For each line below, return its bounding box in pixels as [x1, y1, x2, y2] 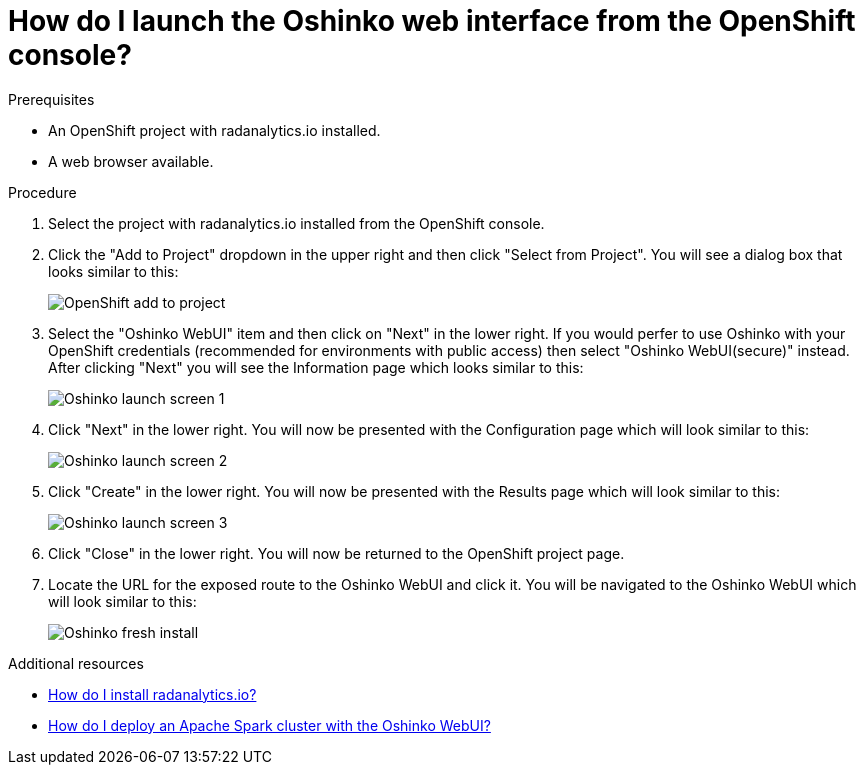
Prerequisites [8, 90, 95, 108]
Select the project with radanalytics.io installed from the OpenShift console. [48, 214, 545, 232]
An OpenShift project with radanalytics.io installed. [48, 121, 381, 139]
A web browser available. [48, 152, 214, 170]
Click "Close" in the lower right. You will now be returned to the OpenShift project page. [48, 544, 625, 562]
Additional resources [8, 654, 144, 672]
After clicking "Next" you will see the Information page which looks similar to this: [48, 358, 584, 376]
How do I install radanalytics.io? [48, 685, 257, 703]
